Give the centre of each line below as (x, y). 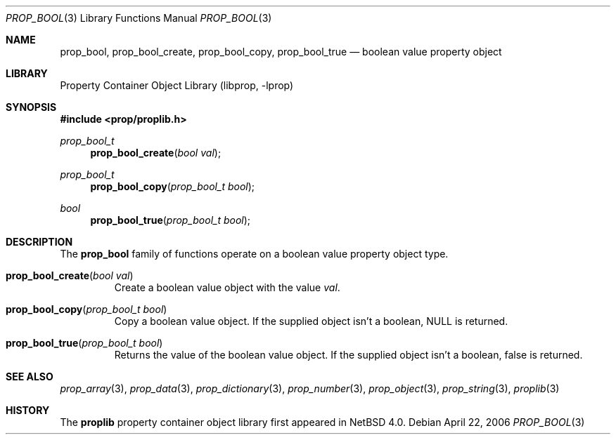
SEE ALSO (30, 376)
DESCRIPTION (39, 242)
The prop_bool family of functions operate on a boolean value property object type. (254, 254)
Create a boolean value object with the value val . (227, 287)
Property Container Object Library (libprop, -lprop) (177, 85)
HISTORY (28, 410)
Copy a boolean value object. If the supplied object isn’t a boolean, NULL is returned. (311, 321)
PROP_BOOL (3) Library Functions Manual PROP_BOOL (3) (139, 18)
